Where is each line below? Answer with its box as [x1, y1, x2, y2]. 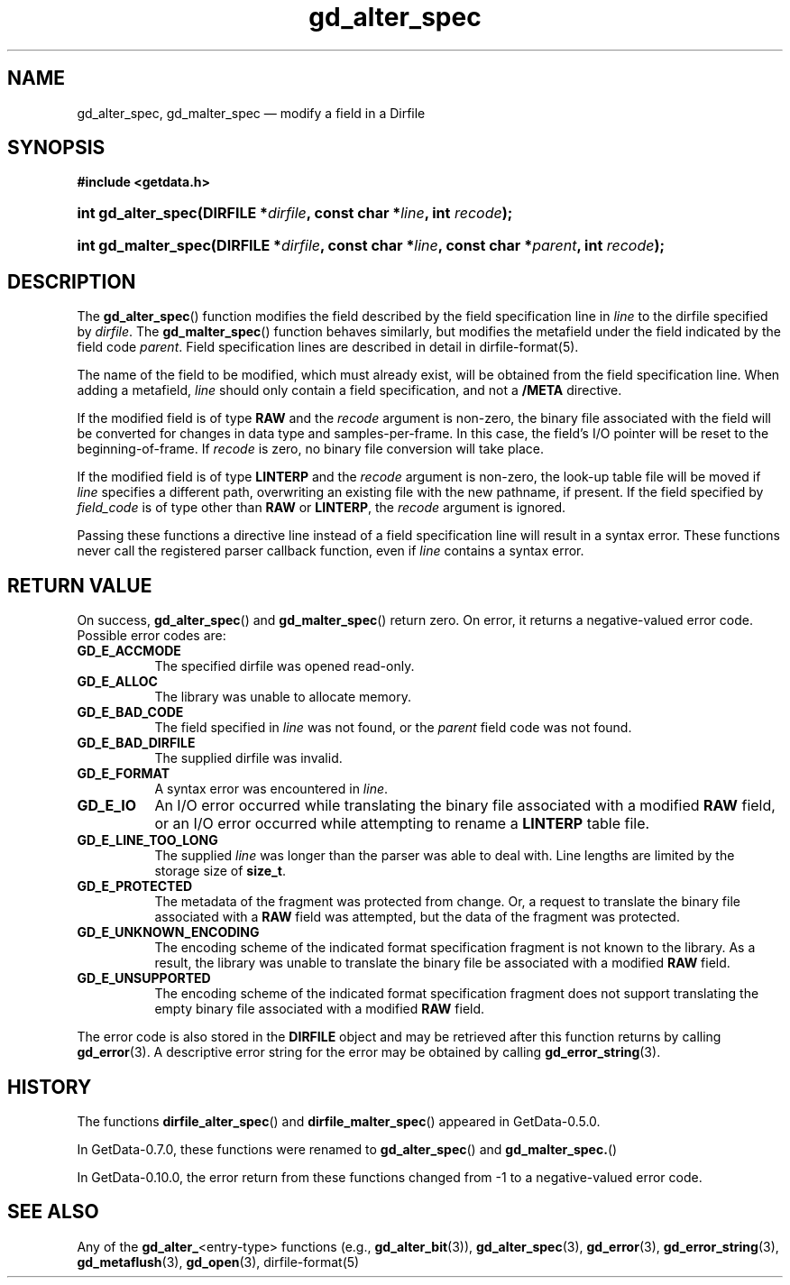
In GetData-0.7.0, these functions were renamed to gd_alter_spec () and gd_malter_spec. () [77, 1141, 618, 1157]
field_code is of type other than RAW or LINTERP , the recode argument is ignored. [77, 500, 566, 516]
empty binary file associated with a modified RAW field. [154, 1001, 485, 1017]
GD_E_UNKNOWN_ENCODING [77, 924, 260, 941]
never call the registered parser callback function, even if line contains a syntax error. [77, 543, 584, 559]
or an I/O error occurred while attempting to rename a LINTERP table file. [154, 814, 650, 833]
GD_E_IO [77, 796, 137, 815]
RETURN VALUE [7, 574, 152, 597]
